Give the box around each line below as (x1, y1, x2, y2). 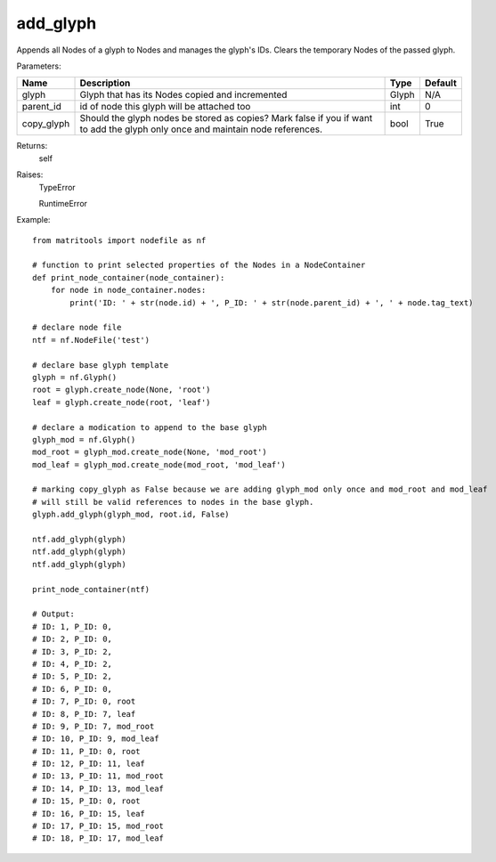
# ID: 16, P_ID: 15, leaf (32, 809, 146, 818)
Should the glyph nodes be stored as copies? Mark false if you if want (79, 112, 373, 125)
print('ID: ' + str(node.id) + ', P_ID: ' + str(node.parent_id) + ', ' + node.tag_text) (69, 297, 474, 307)
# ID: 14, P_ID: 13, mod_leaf (32, 784, 165, 793)
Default (424, 77, 458, 89)
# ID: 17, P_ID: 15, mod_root (32, 821, 165, 832)
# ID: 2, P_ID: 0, (32, 634, 113, 645)
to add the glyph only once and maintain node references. (79, 123, 323, 135)
